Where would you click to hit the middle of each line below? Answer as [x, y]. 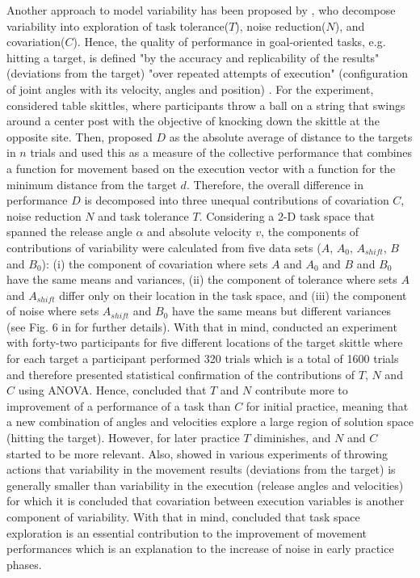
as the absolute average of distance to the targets [291, 136]
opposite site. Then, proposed [80, 136]
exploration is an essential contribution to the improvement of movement [187, 532]
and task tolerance [143, 215]
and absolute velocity [199, 232]
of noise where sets [53, 311]
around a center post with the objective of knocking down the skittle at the [193, 121]
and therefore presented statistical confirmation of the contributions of [181, 374]
